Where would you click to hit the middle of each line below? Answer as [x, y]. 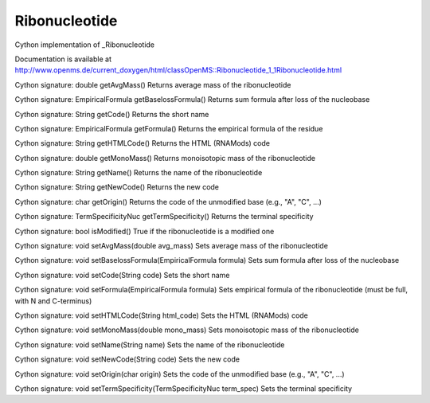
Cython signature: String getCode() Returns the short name [112, 114]
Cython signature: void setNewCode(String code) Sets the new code [127, 359]
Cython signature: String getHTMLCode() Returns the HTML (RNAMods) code [143, 143]
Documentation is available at [63, 59]
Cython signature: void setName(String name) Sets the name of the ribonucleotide [150, 344]
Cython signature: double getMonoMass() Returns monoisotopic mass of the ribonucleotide [165, 158]
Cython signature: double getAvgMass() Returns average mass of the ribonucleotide [153, 84]
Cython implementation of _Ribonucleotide [85, 45]
